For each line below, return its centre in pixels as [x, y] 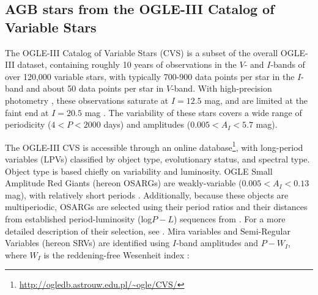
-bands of [288, 64]
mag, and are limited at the [256, 100]
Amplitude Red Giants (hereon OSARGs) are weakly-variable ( [124, 183]
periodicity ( [28, 124]
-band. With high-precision [222, 88]
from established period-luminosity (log [79, 218]
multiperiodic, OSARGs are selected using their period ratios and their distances [156, 207]
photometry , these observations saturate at [87, 100]
